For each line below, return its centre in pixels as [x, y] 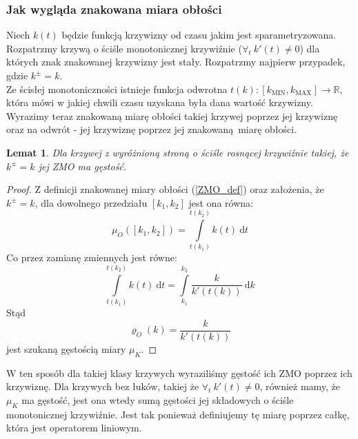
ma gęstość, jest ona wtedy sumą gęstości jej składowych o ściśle [158, 399]
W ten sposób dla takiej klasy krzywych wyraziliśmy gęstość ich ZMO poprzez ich [179, 372]
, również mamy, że [300, 386]
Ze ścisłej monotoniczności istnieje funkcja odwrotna [117, 89]
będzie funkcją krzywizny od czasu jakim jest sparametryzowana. [199, 35]
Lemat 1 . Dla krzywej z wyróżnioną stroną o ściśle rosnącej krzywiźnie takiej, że [178, 152]
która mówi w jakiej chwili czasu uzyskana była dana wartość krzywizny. [160, 102]
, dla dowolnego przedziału [91, 202]
